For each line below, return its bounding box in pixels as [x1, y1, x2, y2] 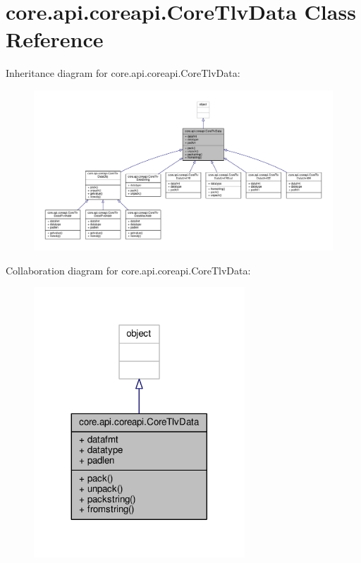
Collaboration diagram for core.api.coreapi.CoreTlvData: [6, 262, 251, 277]
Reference [6, 25, 104, 54]
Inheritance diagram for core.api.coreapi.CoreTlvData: [6, 66, 240, 80]
